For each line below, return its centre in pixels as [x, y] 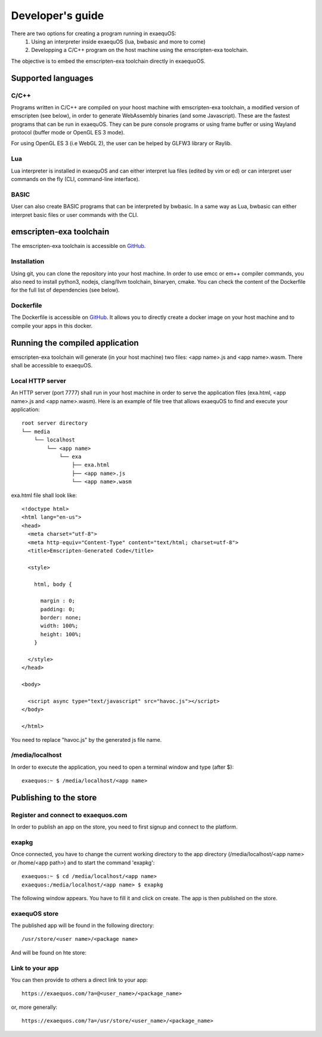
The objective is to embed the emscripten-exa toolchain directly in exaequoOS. [108, 61]
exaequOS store [35, 913]
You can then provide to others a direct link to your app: [80, 980]
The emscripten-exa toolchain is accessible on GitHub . [78, 246]
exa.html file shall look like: [44, 495]
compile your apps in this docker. [52, 326]
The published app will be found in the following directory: [83, 925]
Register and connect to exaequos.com [69, 815]
